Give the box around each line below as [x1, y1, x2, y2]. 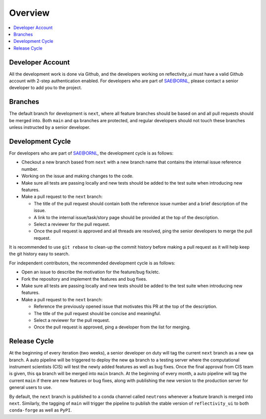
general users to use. [9, 385, 52, 390]
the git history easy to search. [9, 251, 70, 257]
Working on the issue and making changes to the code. [21, 173, 133, 179]
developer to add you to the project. [9, 85, 82, 91]
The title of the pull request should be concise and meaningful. [33, 310, 161, 316]
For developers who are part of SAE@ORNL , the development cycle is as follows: [9, 150, 173, 156]
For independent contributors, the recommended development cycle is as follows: [9, 260, 175, 266]
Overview [9, 7, 50, 18]
